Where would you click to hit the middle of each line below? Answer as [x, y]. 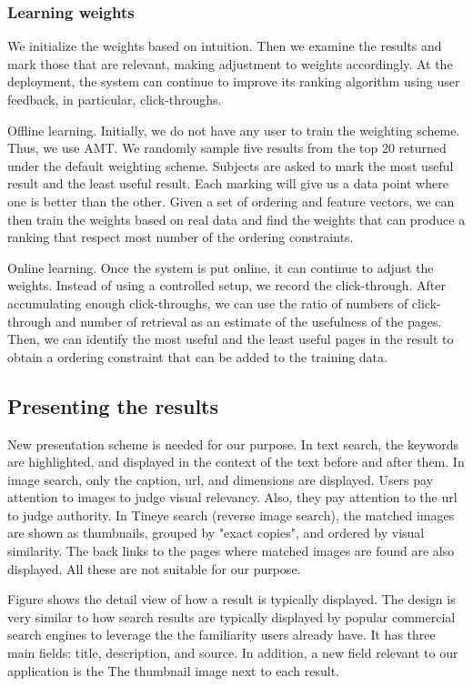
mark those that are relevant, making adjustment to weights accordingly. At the [230, 63]
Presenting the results [113, 405]
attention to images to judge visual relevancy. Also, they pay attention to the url [232, 497]
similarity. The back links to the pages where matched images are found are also [231, 551]
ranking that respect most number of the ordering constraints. [181, 237]
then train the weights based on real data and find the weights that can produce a [236, 219]
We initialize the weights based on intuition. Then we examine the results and [225, 46]
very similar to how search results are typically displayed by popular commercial [231, 616]
